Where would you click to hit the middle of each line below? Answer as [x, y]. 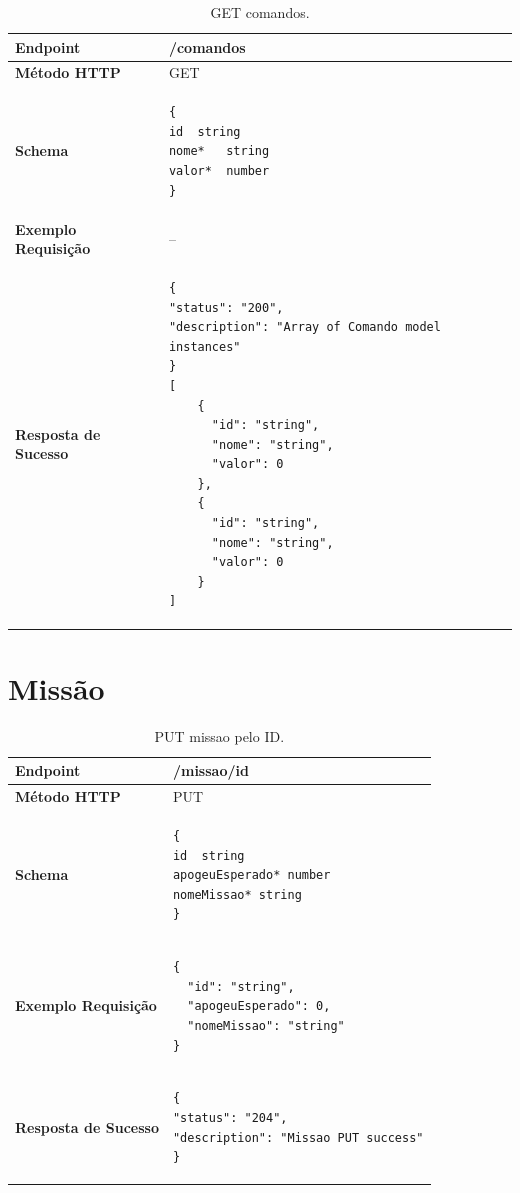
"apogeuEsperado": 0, [259, 1006]
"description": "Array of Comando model [304, 327]
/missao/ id [210, 770]
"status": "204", [230, 1117]
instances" [204, 346]
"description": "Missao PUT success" [298, 1137]
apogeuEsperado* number [251, 875]
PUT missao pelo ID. [219, 735]
